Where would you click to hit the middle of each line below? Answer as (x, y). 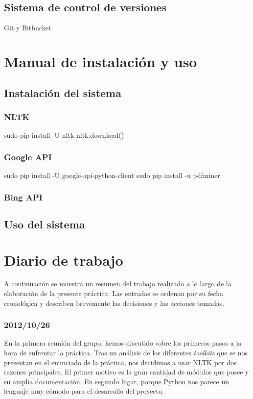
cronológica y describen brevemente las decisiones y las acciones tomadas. (114, 303)
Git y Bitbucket (28, 28)
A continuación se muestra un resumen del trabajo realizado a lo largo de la (118, 284)
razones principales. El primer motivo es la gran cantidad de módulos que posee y (126, 372)
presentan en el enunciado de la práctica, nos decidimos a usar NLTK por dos (120, 362)
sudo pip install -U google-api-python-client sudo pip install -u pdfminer (112, 175)
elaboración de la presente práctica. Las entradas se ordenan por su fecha (114, 293)
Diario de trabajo (64, 260)
